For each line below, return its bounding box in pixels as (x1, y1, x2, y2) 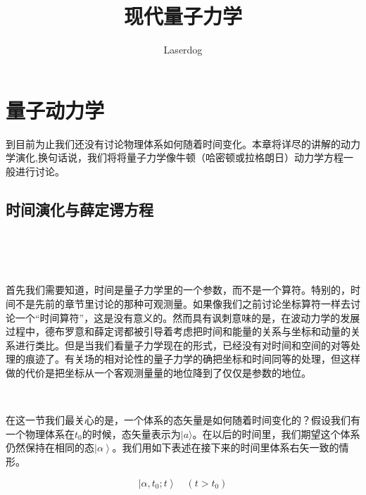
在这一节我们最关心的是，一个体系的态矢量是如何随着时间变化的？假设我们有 (6, 413, 360, 427)
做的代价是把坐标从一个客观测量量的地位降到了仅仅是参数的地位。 (6, 365, 311, 380)
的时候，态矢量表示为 (82, 426, 181, 441)
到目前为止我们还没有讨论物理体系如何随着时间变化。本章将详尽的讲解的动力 (6, 136, 360, 151)
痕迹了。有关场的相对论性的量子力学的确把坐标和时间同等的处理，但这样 (25, 351, 360, 366)
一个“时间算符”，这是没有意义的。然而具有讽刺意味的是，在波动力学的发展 (15, 310, 360, 325)
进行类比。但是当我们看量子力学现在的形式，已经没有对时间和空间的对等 (15, 337, 351, 352)
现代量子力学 (123, 1, 242, 30)
